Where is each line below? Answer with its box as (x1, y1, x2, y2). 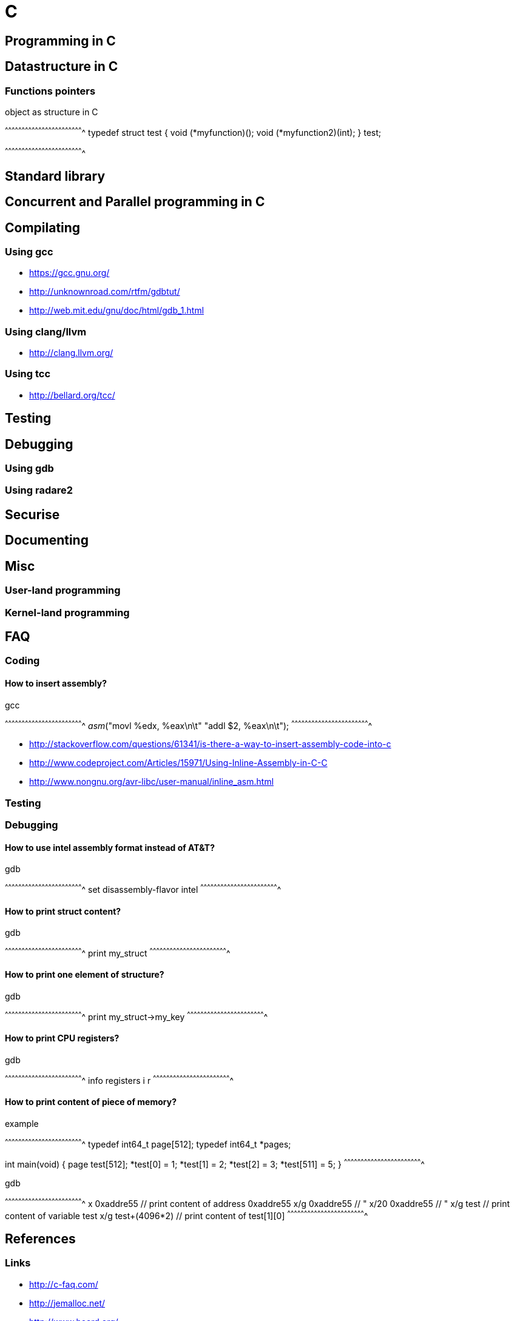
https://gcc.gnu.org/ (29, 267, 110, 278)
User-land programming (5, 584, 121, 597)
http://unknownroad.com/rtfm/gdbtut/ (29, 286, 180, 297)
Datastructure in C (5, 59, 118, 75)
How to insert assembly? (5, 678, 107, 688)
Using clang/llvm (5, 325, 87, 338)
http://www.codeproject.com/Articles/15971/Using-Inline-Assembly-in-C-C (29, 758, 328, 768)
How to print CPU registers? (5, 1033, 119, 1044)
